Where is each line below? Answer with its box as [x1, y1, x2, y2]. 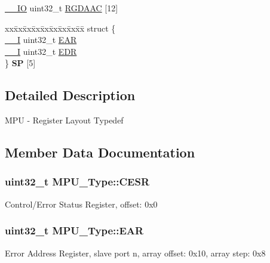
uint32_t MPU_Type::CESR [5, 174, 150, 189]
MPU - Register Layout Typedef [5, 114, 124, 126]
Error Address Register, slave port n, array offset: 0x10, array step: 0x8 [5, 246, 266, 259]
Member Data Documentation [5, 143, 195, 162]
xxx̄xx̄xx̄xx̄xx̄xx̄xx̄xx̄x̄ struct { [5, 21, 116, 34]
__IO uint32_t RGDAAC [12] [5, 2, 118, 14]
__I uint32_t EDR [5, 45, 77, 57]
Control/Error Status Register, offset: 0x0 [5, 197, 158, 210]
